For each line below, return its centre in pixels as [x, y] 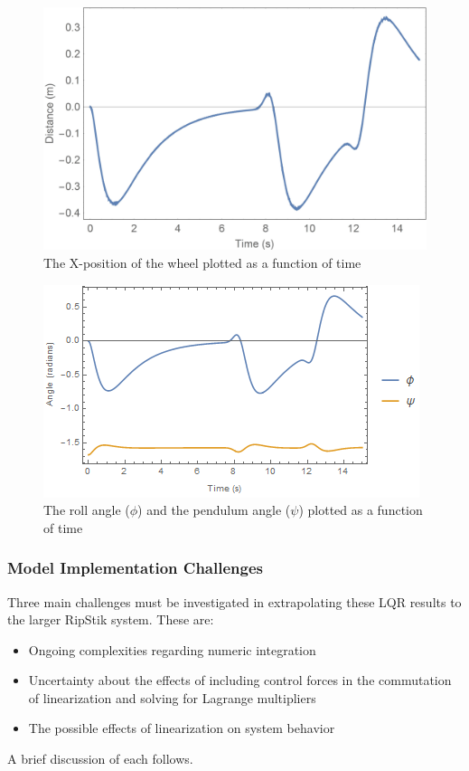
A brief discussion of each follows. [100, 759]
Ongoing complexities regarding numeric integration [172, 649]
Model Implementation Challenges [135, 568]
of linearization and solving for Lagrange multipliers [172, 697]
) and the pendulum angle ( [214, 510]
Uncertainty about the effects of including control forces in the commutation [240, 680]
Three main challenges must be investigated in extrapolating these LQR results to [234, 601]
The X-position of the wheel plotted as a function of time [202, 262]
